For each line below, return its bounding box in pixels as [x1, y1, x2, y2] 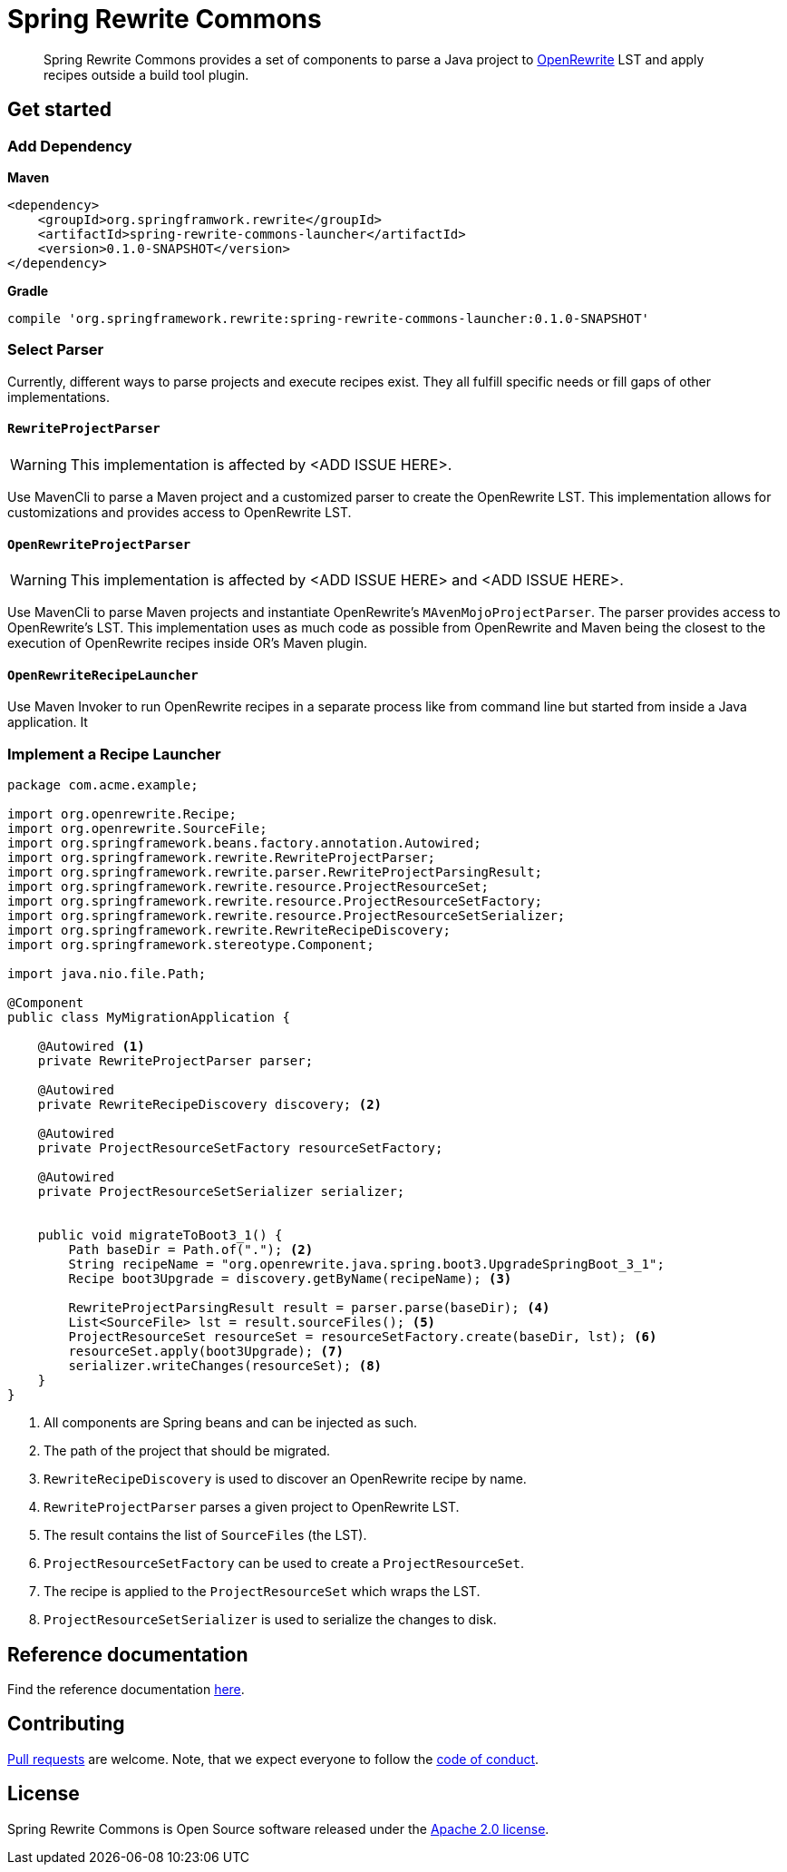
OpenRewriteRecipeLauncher [7, 667, 199, 682]
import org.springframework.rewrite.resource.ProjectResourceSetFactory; [7, 894, 543, 909]
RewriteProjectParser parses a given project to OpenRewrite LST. [44, 1499, 460, 1515]
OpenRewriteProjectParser [7, 536, 191, 552]
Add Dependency [7, 136, 132, 155]
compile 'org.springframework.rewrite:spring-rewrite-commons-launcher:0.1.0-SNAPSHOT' [7, 310, 650, 326]
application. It [7, 714, 88, 730]
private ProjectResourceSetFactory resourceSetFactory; [37, 1141, 443, 1156]
